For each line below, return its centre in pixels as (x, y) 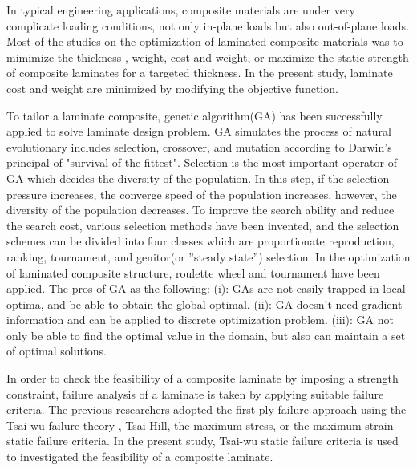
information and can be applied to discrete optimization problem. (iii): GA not (200, 320)
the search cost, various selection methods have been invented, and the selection (203, 225)
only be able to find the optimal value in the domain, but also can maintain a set (206, 335)
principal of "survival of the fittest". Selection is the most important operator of (202, 162)
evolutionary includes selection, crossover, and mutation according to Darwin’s (199, 146)
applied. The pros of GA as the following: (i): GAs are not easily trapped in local (206, 288)
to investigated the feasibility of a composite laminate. (140, 457)
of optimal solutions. (57, 351)
